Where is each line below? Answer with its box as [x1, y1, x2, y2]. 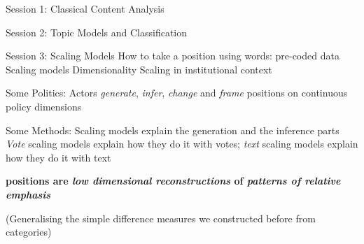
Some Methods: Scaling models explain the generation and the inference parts [6, 122, 339, 137]
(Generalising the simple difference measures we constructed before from [6, 210, 316, 225]
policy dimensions [6, 99, 82, 113]
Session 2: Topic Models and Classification [6, 24, 187, 39]
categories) [6, 224, 52, 239]
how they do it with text [6, 150, 111, 164]
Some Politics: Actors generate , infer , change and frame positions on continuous [6, 85, 348, 100]
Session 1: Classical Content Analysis [6, 1, 164, 15]
